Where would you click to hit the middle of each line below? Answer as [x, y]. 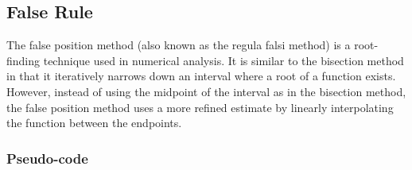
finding [23, 60]
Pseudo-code [47, 158]
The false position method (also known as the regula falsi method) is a [179, 45]
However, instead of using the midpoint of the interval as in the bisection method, [206, 91]
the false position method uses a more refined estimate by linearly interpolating [200, 107]
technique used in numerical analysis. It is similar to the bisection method [223, 60]
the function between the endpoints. [94, 123]
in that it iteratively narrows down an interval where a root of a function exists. [201, 76]
